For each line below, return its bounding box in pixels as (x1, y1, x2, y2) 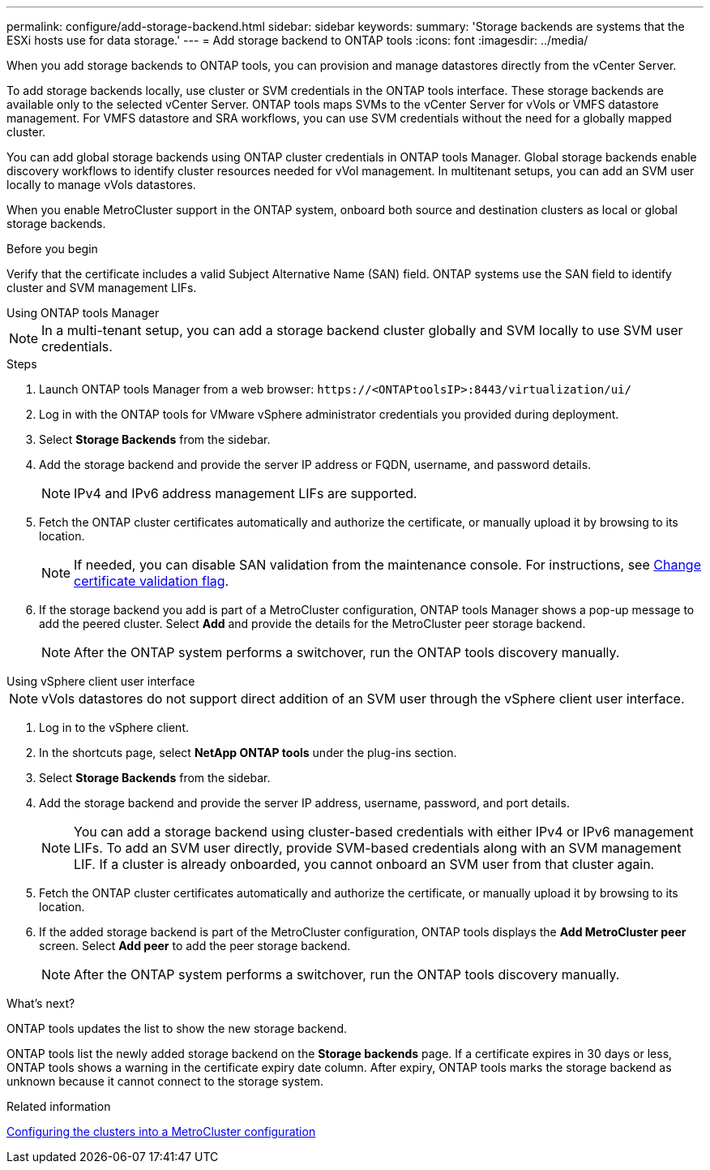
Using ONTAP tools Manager (6, 306, 160, 320)
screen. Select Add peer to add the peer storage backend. (39, 939, 351, 953)
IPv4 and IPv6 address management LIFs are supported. (74, 485, 417, 501)
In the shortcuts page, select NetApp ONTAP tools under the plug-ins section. (39, 746, 457, 759)
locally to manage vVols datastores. (6, 178, 196, 191)
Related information (6, 1099, 111, 1113)
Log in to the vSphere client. (39, 720, 189, 734)
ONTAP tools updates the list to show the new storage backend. (6, 1022, 347, 1035)
